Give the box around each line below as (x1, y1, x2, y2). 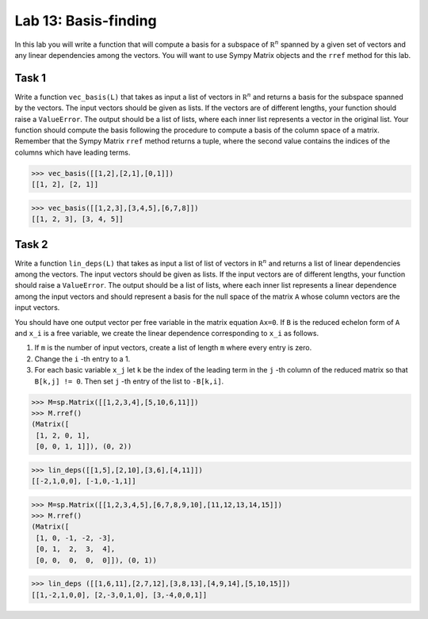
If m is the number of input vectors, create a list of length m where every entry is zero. (34, 343, 312, 353)
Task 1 (14, 71, 47, 85)
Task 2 (14, 238, 48, 251)
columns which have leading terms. (14, 147, 131, 157)
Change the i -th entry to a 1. (34, 353, 131, 364)
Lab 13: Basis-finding (14, 12, 158, 29)
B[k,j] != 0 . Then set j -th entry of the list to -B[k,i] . (34, 376, 224, 386)
